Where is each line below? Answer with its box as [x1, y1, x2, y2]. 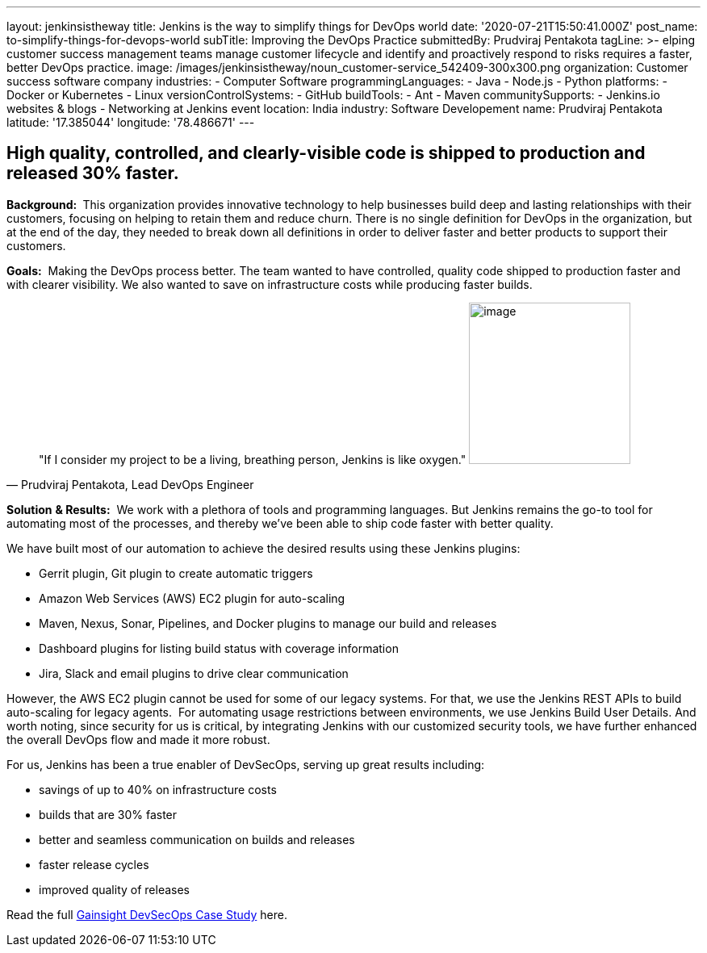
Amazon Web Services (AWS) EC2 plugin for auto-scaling [39, 591, 345, 605]
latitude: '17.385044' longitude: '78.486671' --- [6, 115, 255, 129]
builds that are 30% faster [39, 807, 178, 821]
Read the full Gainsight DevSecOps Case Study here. [6, 907, 287, 922]
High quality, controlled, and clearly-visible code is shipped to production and [6, 143, 646, 164]
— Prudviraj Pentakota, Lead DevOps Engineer [6, 477, 254, 491]
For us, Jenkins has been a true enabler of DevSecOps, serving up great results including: [6, 757, 485, 771]
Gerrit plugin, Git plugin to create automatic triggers [39, 566, 313, 580]
